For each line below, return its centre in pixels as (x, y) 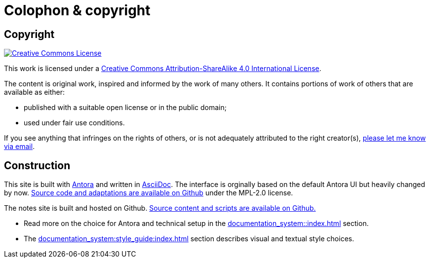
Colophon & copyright (77, 10)
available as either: (35, 92)
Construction (37, 165)
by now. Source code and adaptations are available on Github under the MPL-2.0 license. (149, 193)
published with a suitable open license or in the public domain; (125, 108)
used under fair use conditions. (74, 123)
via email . (20, 147)
